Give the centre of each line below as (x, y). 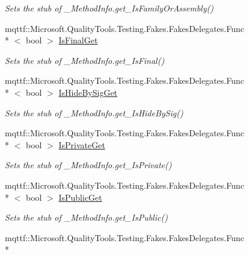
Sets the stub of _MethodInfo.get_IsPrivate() (88, 165)
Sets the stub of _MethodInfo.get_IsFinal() (85, 60)
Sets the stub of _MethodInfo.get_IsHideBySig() (94, 112)
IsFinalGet (78, 40)
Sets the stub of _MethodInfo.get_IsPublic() (86, 217)
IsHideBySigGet (88, 92)
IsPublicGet (80, 197)
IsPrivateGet (82, 144)
